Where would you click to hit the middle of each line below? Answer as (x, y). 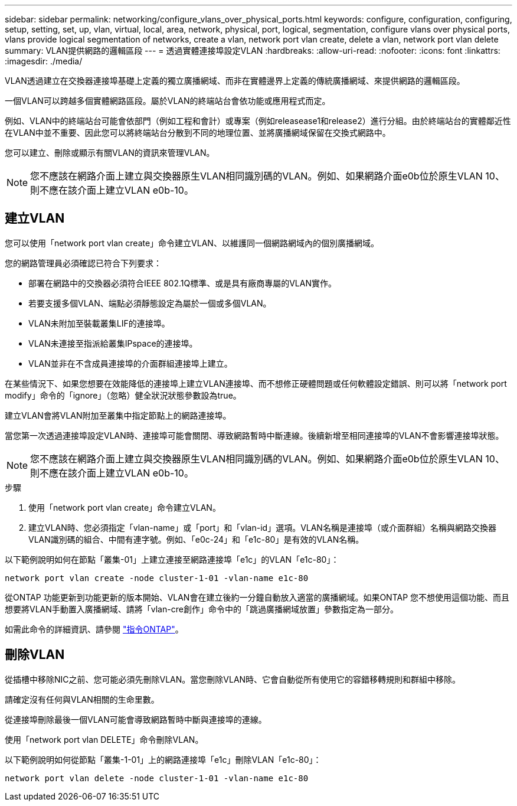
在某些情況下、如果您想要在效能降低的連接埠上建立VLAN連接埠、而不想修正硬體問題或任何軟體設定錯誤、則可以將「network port (256, 383)
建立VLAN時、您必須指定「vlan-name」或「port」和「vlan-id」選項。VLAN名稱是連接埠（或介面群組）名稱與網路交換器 (262, 527)
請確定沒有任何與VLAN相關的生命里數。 (82, 699)
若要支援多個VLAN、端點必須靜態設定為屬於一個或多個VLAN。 (150, 303)
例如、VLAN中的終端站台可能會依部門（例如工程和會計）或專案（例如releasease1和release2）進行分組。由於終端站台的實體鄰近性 (258, 121)
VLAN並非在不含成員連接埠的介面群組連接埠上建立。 (130, 363)
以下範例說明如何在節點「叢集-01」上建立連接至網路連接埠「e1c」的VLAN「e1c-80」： (172, 559)
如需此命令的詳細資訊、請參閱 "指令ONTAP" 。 (94, 629)
